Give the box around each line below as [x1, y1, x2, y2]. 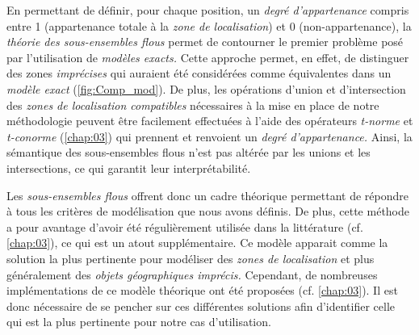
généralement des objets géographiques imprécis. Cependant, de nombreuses [6, 266, 378, 283]
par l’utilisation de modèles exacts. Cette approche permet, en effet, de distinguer [6, 48, 409, 65]
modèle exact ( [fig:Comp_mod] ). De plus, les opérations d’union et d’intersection [6, 80, 406, 97]
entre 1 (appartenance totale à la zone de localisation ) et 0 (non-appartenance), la [6, 17, 412, 34]
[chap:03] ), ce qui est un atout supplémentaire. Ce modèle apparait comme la [6, 234, 388, 251]
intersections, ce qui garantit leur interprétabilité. [6, 159, 251, 176]
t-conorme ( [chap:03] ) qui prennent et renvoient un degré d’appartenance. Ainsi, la [6, 128, 413, 144]
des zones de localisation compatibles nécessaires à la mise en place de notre [6, 96, 379, 113]
